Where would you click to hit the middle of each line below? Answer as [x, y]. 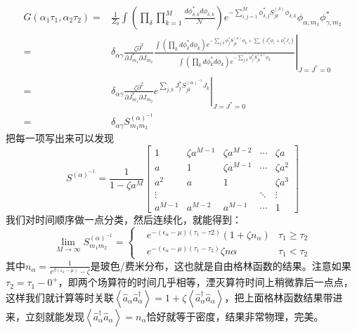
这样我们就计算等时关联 [60, 297]
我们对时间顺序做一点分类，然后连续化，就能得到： [124, 219]
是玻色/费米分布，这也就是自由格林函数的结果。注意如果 [221, 265]
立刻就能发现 [54, 316]
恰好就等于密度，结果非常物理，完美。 [235, 316]
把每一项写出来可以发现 [60, 137]
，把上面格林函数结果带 [279, 297]
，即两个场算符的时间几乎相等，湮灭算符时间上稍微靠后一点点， [206, 282]
